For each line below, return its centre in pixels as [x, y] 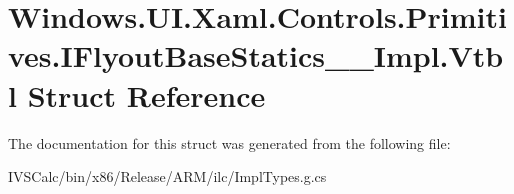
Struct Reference [146, 94]
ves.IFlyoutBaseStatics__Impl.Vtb [256, 55]
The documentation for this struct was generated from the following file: [229, 142]
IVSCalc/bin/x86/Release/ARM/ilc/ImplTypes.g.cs [167, 176]
